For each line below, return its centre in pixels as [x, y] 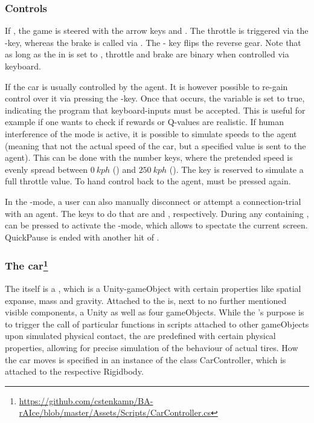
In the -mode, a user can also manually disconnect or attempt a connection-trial [153, 201]
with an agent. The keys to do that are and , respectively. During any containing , [157, 213]
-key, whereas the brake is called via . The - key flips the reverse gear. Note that [153, 42]
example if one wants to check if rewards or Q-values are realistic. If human [145, 122]
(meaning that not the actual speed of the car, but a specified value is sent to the [155, 145]
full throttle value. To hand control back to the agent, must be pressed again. [148, 181]
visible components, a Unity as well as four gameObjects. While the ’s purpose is [155, 312]
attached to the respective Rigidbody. [74, 371]
